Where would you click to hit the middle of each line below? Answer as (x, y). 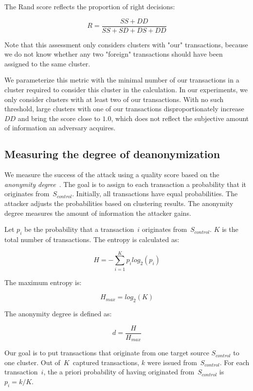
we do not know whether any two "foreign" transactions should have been (114, 54)
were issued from (172, 362)
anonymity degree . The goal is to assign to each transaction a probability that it (125, 184)
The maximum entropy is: (43, 282)
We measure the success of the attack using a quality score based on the (112, 175)
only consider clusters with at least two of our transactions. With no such (114, 99)
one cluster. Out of (32, 362)
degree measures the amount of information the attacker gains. (98, 213)
